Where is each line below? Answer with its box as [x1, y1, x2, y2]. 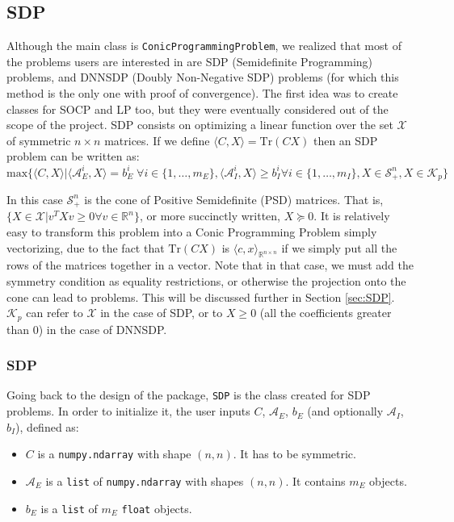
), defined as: [15, 418, 79, 435]
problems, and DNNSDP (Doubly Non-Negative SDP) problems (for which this [6, 69, 399, 86]
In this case [6, 190, 63, 207]
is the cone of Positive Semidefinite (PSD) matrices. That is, [84, 190, 384, 207]
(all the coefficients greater [259, 304, 392, 321]
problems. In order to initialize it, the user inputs [6, 403, 250, 420]
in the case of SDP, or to [100, 304, 223, 321]
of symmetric [6, 132, 71, 148]
